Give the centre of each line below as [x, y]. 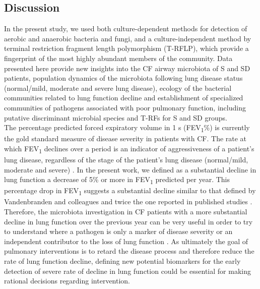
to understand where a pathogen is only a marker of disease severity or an [118, 231]
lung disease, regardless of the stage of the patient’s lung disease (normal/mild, [126, 159]
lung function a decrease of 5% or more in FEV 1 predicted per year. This [117, 180]
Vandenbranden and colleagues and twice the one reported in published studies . [128, 201]
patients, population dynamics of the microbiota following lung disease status [123, 78]
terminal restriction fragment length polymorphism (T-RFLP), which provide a [126, 48]
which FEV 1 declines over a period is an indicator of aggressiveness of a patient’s [129, 149]
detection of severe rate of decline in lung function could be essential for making [127, 271]
